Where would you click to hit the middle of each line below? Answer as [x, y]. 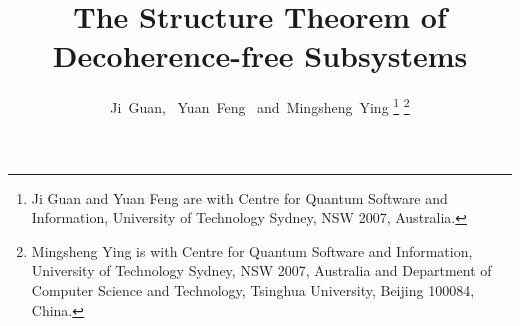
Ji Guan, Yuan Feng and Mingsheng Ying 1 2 [260, 105]
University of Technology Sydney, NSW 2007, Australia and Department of [261, 270]
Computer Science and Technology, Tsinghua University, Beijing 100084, [253, 289]
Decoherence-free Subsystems [260, 55]
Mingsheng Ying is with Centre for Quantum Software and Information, [252, 250]
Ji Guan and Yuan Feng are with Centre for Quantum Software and [239, 197]
